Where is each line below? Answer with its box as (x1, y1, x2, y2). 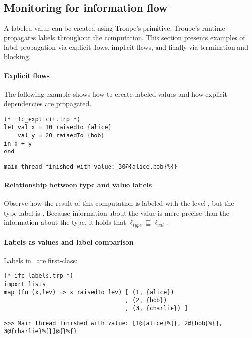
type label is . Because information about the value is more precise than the (4, 207, 229, 218)
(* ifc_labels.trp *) (4, 272, 74, 280)
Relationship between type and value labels (4, 180, 152, 190)
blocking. (4, 51, 31, 61)
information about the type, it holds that (4, 217, 126, 227)
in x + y (4, 140, 32, 147)
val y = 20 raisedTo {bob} (17, 132, 105, 139)
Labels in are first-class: (4, 255, 78, 265)
